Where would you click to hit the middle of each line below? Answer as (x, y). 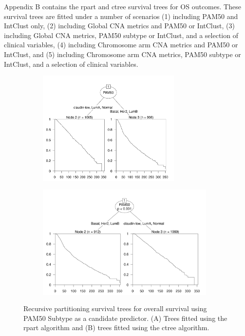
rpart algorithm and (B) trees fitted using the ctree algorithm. (116, 327)
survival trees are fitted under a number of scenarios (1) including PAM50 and (121, 16)
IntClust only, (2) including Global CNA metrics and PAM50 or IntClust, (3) (119, 26)
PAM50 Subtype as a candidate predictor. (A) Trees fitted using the (125, 318)
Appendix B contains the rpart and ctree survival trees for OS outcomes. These (122, 6)
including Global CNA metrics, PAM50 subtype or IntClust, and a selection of (121, 35)
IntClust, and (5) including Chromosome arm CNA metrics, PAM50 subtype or (122, 54)
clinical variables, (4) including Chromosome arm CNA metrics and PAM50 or (121, 45)
